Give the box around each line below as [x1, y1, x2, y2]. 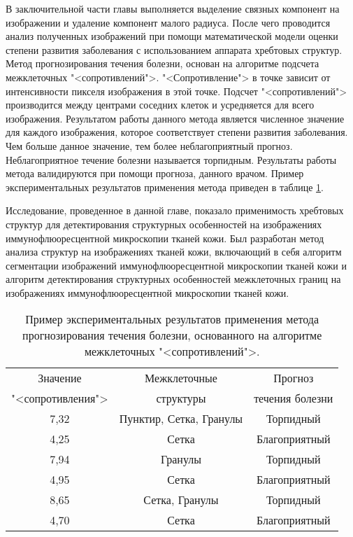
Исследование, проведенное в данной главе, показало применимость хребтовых [6, 203, 344, 218]
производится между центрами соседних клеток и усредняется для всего [6, 97, 315, 112]
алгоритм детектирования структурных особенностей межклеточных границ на [6, 272, 341, 286]
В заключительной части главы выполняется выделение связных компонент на [6, 1, 340, 15]
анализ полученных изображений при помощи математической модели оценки [6, 29, 338, 43]
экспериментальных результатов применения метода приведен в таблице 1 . [6, 179, 324, 194]
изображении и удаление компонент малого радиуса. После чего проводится [6, 15, 331, 29]
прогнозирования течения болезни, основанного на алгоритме [22, 327, 322, 344]
